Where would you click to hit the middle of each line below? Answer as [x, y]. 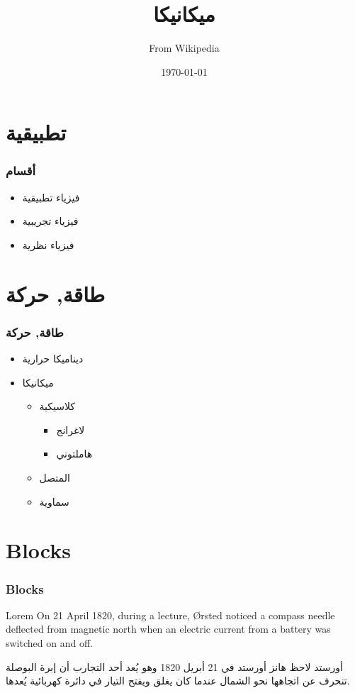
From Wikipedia [184, 48]
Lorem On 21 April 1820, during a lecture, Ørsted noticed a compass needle [170, 615]
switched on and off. [49, 643]
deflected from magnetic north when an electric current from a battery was [168, 629]
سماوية [54, 501]
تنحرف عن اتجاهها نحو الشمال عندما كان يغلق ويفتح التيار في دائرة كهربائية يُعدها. [178, 681]
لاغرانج [71, 429]
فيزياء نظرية [48, 244]
